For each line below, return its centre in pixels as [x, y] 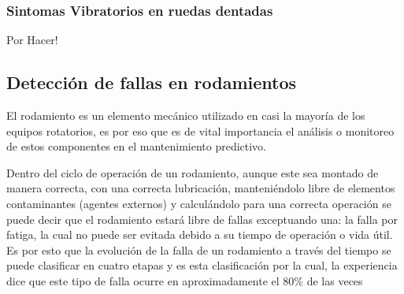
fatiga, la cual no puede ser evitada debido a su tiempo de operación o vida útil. [200, 234]
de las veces [335, 280]
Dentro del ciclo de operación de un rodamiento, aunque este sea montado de [193, 172]
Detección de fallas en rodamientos [152, 82]
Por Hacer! [32, 40]
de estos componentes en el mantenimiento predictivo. [137, 146]
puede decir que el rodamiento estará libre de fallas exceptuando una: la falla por [202, 219]
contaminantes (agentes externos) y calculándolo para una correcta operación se [199, 203]
